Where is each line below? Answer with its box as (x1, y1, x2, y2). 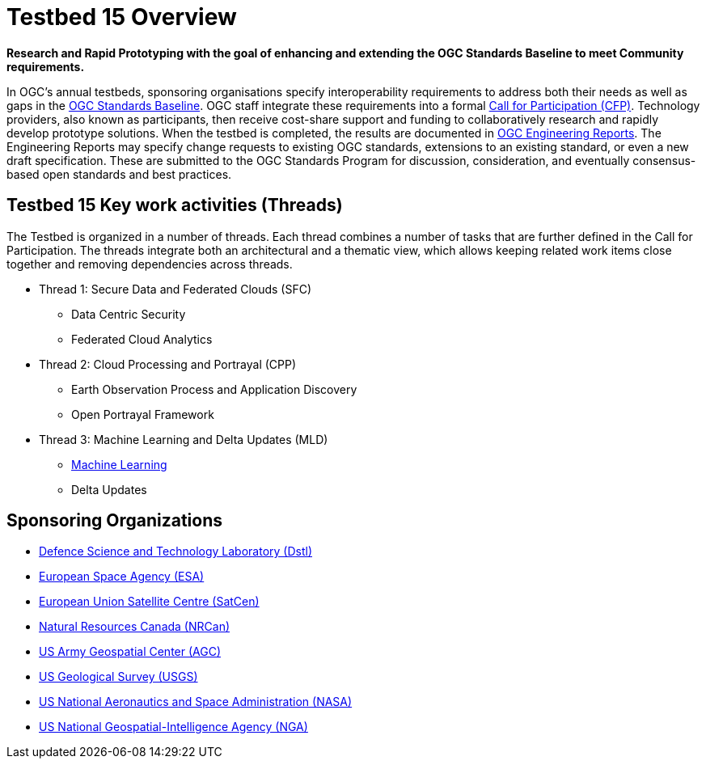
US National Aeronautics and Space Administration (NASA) (39, 695, 353, 709)
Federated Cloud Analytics (71, 332, 213, 346)
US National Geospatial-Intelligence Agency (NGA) (39, 720, 308, 734)
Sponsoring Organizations (6, 510, 222, 531)
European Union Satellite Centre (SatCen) (39, 594, 260, 609)
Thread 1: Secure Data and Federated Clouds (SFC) (39, 281, 312, 296)
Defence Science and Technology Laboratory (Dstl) (39, 544, 313, 559)
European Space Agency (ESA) (39, 569, 205, 584)
